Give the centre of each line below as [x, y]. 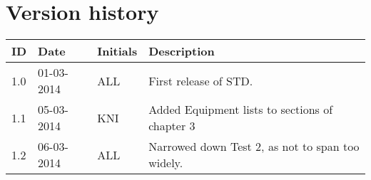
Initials [117, 51]
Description [182, 51]
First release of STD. [201, 80]
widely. [166, 163]
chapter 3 [172, 126]
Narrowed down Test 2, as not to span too [254, 147]
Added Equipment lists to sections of [241, 110]
